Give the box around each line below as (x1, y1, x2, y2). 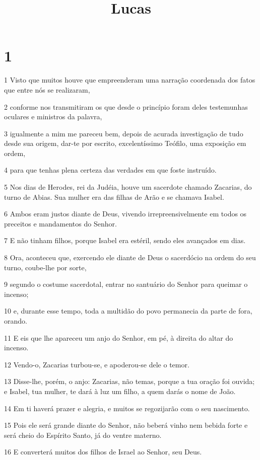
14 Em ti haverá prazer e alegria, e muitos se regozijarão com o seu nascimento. (4, 403, 250, 413)
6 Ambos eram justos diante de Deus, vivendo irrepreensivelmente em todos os (4, 208, 247, 219)
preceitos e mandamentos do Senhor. (4, 218, 117, 228)
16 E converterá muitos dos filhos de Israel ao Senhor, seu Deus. (4, 446, 202, 457)
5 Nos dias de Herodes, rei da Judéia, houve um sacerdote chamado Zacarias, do (4, 182, 252, 192)
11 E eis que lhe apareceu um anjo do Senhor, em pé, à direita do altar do (4, 332, 233, 343)
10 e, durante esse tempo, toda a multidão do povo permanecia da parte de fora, (4, 305, 252, 316)
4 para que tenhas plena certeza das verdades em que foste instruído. (4, 165, 217, 175)
